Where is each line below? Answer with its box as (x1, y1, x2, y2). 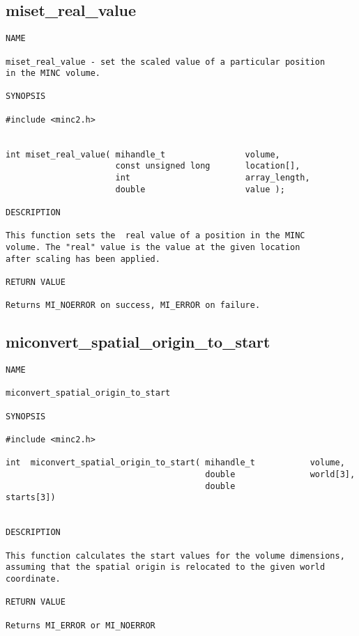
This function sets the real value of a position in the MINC (6, 231, 305, 241)
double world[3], (205, 470, 356, 480)
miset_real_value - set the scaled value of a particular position (6, 56, 326, 67)
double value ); (115, 184, 285, 194)
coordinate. (6, 573, 61, 584)
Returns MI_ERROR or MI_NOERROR (6, 620, 155, 630)
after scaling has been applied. (6, 254, 160, 264)
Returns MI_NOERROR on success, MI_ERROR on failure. (6, 300, 261, 311)
